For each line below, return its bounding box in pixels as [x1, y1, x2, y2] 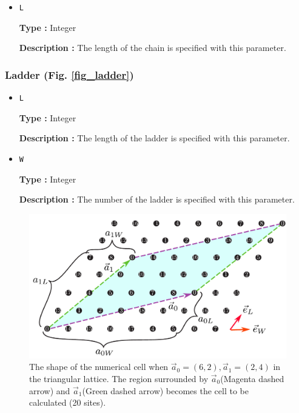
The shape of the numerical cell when [29, 360, 169, 373]
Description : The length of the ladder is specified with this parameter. [19, 132, 290, 144]
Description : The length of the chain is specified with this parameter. [19, 41, 286, 54]
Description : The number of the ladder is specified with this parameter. [19, 193, 295, 206]
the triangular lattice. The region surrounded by [29, 372, 209, 385]
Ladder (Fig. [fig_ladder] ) [5, 67, 134, 82]
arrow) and [29, 384, 70, 397]
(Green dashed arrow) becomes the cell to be [82, 384, 249, 397]
